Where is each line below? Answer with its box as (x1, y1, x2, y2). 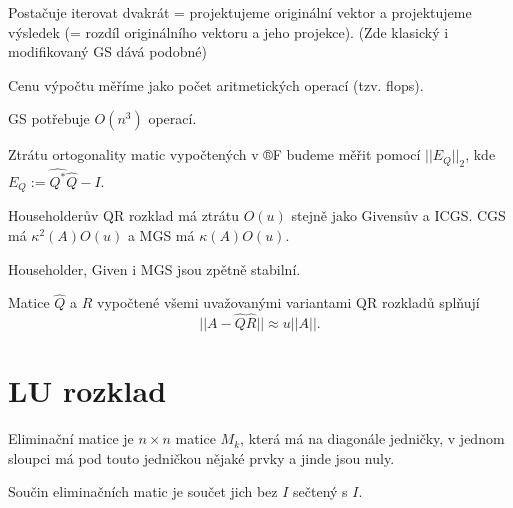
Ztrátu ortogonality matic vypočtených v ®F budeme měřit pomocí (8, 144, 421, 165)
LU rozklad (8, 370, 167, 411)
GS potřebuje (8, 108, 90, 129)
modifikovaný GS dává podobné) (8, 41, 207, 62)
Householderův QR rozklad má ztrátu (8, 205, 240, 226)
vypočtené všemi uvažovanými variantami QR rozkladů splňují (96, 292, 480, 313)
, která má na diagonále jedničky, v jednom (240, 428, 505, 449)
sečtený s (293, 481, 348, 502)
